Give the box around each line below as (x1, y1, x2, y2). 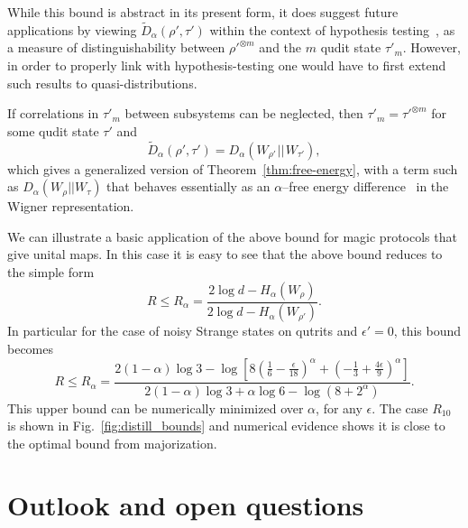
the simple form (7, 262, 95, 281)
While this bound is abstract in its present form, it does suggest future (7, 3, 399, 21)
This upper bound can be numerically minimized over (7, 398, 304, 417)
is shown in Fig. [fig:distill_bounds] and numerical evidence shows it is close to (7, 416, 445, 435)
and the (259, 38, 302, 57)
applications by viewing (7, 20, 137, 39)
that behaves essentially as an (106, 177, 271, 196)
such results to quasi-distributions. (7, 73, 197, 92)
